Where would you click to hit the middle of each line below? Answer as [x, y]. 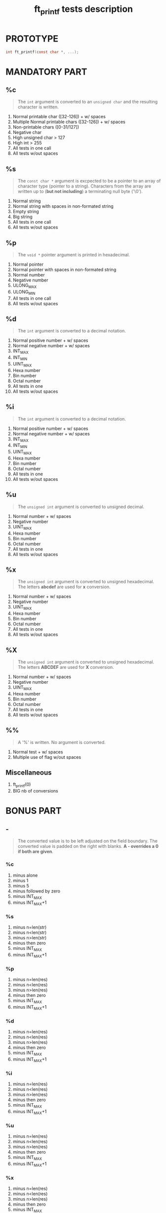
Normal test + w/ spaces [38, 752]
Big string [22, 217]
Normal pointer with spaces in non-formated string [64, 270]
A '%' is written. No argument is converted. [62, 742]
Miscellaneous [29, 773]
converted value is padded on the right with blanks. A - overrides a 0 [88, 846]
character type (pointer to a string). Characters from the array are [84, 186]
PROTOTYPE [32, 39]
